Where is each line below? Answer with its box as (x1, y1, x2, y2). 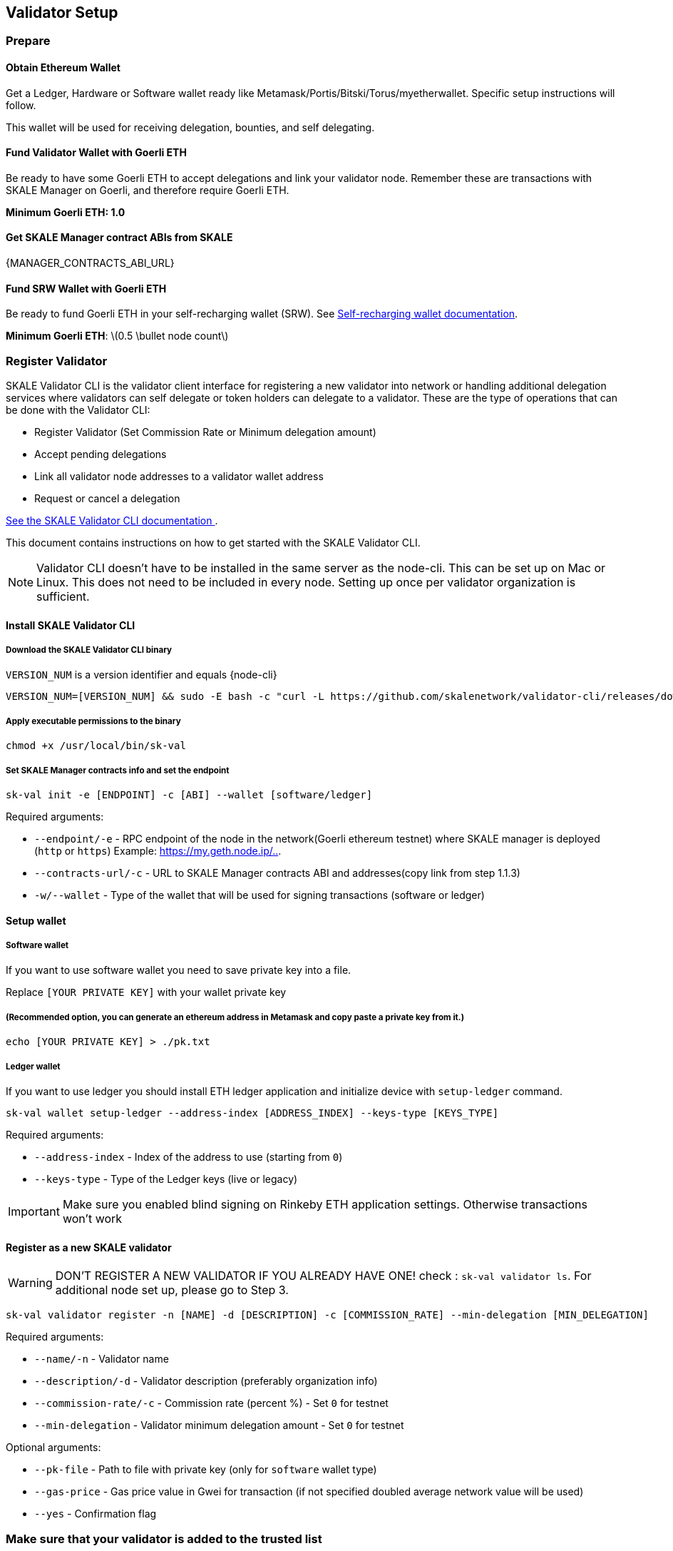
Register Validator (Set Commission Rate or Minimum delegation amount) (34, 426, 376, 439)
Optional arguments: (6, 1441, 101, 1454)
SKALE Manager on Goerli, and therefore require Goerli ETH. (6, 183, 289, 196)
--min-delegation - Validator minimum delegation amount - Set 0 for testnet (34, 1419, 404, 1432)
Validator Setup (6, 4, 118, 21)
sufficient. (36, 589, 90, 604)
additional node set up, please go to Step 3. (55, 1283, 289, 1298)
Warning (8, 1276, 53, 1291)
